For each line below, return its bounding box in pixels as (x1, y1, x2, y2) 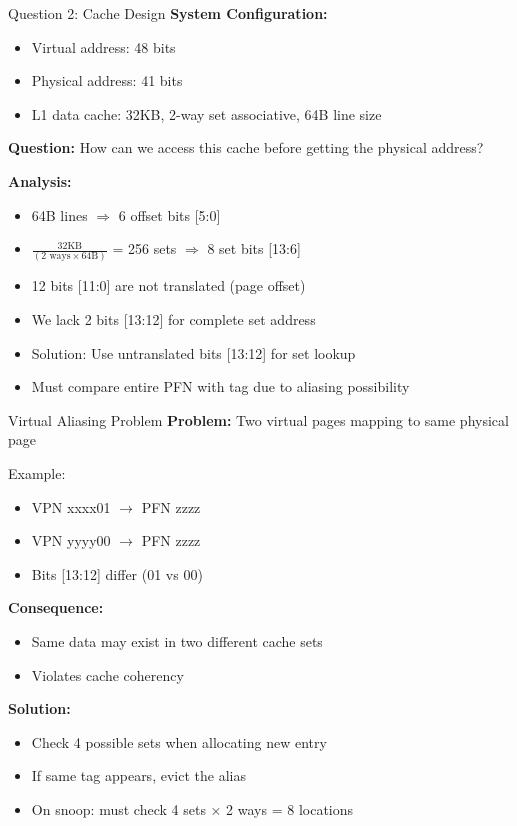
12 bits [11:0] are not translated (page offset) (31, 275, 306, 296)
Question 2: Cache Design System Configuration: (8, 3, 328, 23)
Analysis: (8, 170, 72, 191)
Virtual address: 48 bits (31, 36, 176, 57)
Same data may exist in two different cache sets (31, 631, 323, 651)
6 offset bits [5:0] (118, 204, 221, 225)
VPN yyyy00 (31, 530, 111, 551)
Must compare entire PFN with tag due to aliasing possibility (31, 376, 410, 397)
